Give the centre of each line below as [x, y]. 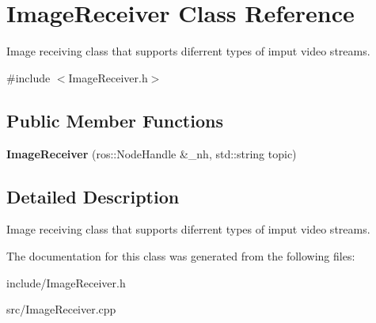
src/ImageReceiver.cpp [61, 309]
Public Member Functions [115, 120]
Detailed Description [93, 196]
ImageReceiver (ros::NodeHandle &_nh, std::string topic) [152, 153]
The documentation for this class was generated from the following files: [181, 255]
